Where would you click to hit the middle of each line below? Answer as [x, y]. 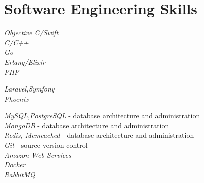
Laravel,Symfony [29, 89]
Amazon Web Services [38, 155]
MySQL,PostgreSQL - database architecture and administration [102, 115]
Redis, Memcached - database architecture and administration [99, 135]
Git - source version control [46, 145]
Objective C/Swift [31, 32]
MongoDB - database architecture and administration [87, 125]
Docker [15, 165]
